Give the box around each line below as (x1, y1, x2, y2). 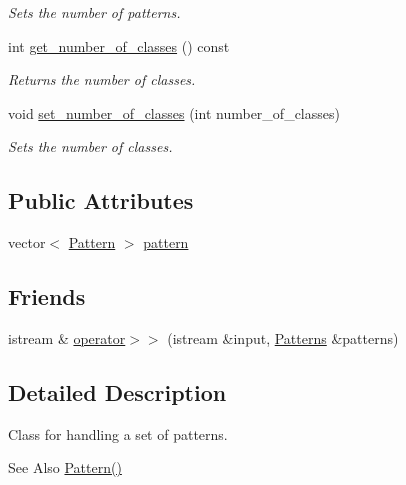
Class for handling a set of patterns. (8, 423, 228, 444)
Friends (8, 281, 86, 312)
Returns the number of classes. (8, 69, 196, 90)
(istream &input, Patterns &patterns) (167, 327, 399, 348)
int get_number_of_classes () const (8, 35, 230, 56)
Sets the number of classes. (8, 136, 173, 157)
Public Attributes (8, 185, 194, 216)
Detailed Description (8, 376, 227, 407)
